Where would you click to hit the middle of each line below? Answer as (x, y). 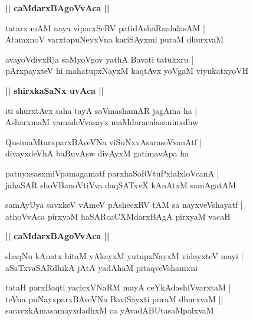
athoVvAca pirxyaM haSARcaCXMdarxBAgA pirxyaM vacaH (118, 216)
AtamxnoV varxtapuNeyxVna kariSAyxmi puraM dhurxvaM (115, 39)
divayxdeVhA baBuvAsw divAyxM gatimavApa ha (97, 153)
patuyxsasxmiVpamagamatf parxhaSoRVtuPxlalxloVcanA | (112, 173)
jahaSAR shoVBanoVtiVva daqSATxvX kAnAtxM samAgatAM (121, 185)
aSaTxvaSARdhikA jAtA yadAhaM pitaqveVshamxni (101, 267)
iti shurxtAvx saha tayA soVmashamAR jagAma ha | (101, 110)
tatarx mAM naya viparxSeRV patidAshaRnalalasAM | (105, 27)
